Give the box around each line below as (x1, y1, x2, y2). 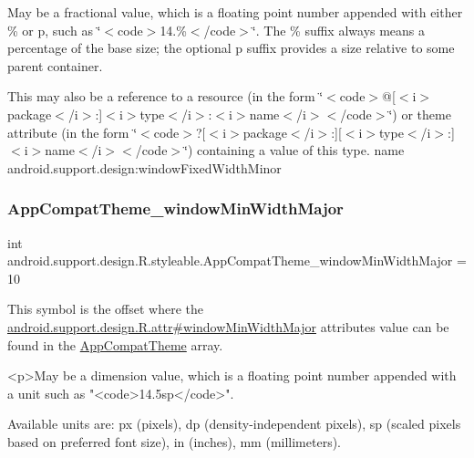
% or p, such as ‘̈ (7, 20, 101, 39)
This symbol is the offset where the (7, 299, 203, 318)
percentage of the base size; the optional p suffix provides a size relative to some (7, 38, 455, 57)
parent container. (7, 56, 103, 75)
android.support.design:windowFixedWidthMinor (7, 158, 282, 177)
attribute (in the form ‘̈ (7, 122, 138, 141)
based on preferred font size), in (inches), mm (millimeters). (7, 432, 342, 451)
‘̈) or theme (388, 104, 451, 123)
